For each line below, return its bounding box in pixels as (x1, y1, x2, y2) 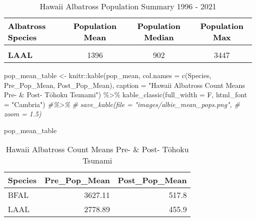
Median (144, 31, 174, 43)
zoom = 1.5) (4, 109, 41, 119)
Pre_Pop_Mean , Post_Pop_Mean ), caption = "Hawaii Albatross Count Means (4, 80, 245, 90)
